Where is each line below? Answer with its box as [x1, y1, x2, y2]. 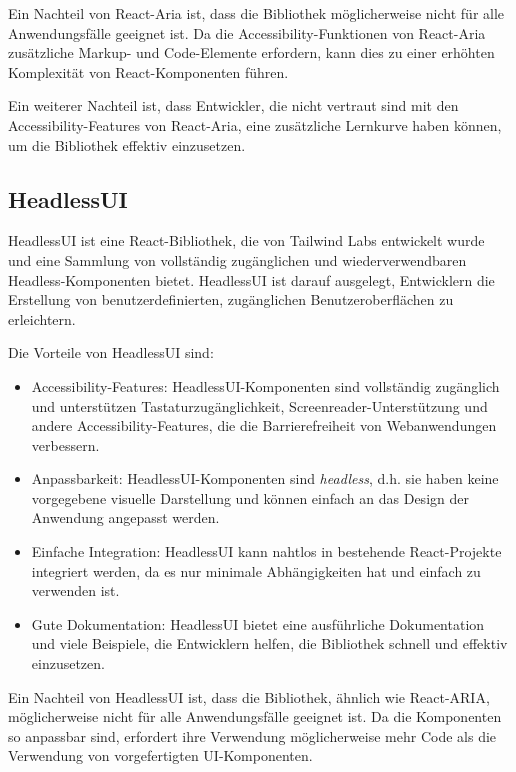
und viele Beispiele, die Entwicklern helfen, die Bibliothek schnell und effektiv [31, 633, 508, 654]
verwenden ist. [31, 580, 120, 601]
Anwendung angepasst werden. [31, 507, 220, 528]
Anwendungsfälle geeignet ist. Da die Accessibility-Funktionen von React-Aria [8, 22, 486, 43]
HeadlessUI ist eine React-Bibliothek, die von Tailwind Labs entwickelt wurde [8, 230, 485, 251]
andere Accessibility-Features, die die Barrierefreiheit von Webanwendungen [31, 415, 497, 436]
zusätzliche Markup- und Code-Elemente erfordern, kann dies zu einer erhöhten [8, 42, 495, 63]
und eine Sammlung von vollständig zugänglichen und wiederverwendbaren [8, 249, 467, 270]
